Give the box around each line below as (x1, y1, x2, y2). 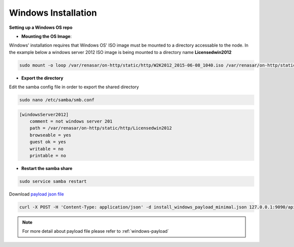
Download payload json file (9, 191, 64, 197)
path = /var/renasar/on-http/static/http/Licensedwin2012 (29, 125, 172, 131)
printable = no (29, 152, 66, 158)
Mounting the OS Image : (21, 33, 72, 39)
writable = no (29, 146, 64, 151)
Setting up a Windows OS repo (9, 25, 73, 30)
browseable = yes (29, 132, 72, 138)
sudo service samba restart (19, 178, 87, 184)
